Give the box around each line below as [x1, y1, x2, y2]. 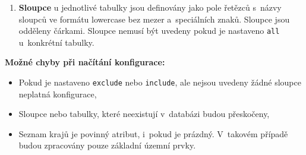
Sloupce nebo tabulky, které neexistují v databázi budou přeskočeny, [18, 107, 270, 120]
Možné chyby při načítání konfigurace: [5, 56, 165, 68]
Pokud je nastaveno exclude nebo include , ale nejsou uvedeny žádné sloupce [18, 76, 301, 88]
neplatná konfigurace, [18, 87, 97, 100]
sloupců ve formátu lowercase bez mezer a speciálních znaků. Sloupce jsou [18, 12, 290, 25]
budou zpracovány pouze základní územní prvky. [18, 139, 196, 151]
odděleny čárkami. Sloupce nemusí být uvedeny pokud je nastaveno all [18, 24, 280, 37]
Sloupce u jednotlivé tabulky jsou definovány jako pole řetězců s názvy [18, 1, 282, 13]
